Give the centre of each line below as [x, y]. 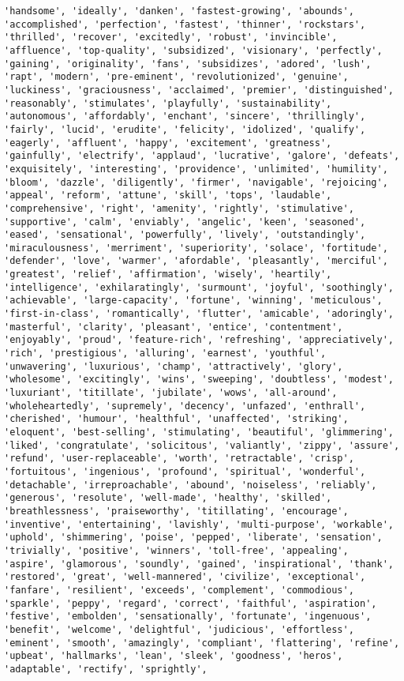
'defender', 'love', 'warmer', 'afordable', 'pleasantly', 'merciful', [196, 261]
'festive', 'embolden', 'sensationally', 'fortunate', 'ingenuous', [188, 617]
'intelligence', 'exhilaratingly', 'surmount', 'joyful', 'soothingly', [199, 287]
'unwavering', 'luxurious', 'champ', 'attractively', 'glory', [174, 366]
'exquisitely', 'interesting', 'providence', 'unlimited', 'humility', [196, 169]
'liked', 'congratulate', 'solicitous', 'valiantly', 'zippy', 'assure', [202, 445]
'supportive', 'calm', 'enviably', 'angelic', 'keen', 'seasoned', [185, 222]
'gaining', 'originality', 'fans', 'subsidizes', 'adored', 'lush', [188, 64]
